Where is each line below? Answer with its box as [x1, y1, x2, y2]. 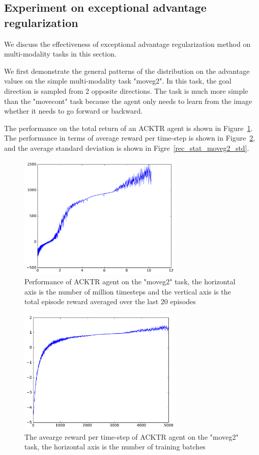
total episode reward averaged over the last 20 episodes [24, 296, 196, 307]
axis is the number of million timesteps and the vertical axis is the [24, 286, 231, 297]
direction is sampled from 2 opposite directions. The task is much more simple [4, 85, 248, 96]
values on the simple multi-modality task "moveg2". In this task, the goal [4, 75, 232, 86]
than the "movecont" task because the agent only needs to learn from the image [4, 95, 252, 106]
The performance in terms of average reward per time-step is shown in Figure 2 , [4, 132, 255, 143]
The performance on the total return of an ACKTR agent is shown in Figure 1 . [4, 122, 253, 133]
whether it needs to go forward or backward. [4, 105, 143, 116]
